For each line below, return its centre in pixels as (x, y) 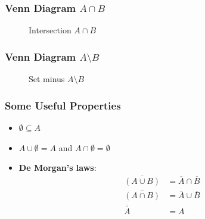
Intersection (50, 30)
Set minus (47, 79)
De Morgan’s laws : (58, 168)
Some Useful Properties (63, 105)
